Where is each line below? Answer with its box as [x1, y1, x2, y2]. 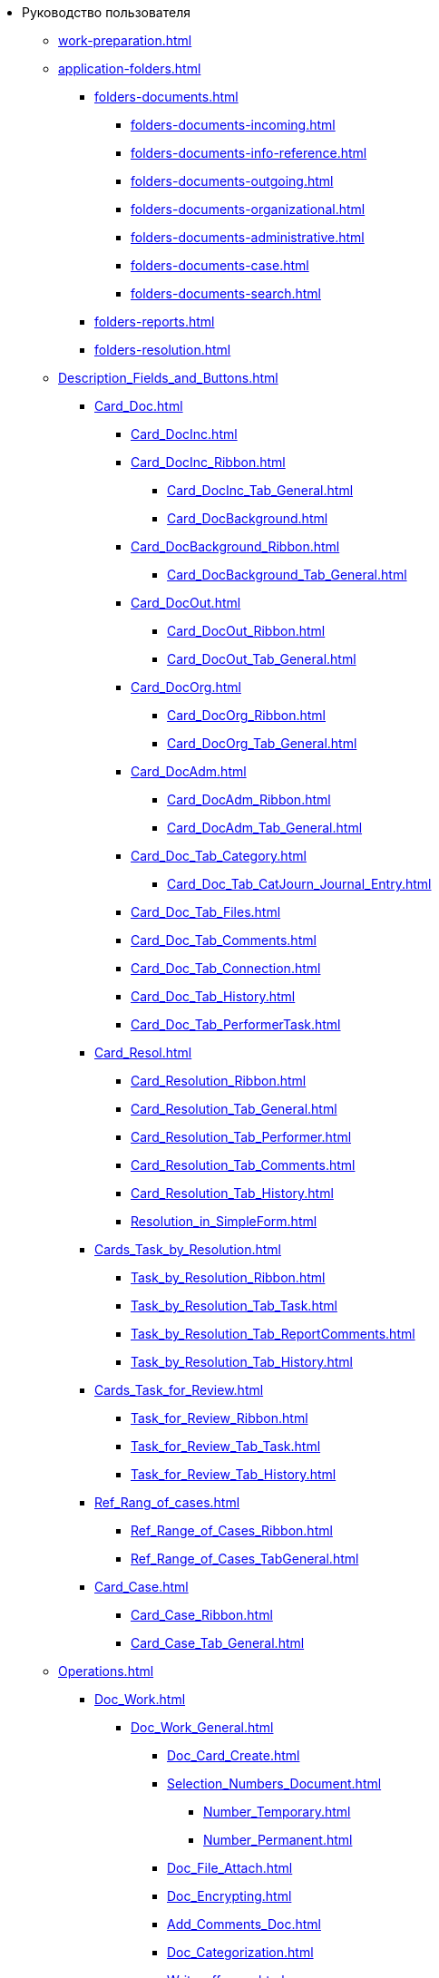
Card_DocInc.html [131, 426, 238, 442]
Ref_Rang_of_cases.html [94, 1495, 240, 1510]
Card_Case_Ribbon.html [131, 1607, 273, 1622]
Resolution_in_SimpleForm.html [131, 1213, 317, 1229]
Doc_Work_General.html [131, 1720, 274, 1735]
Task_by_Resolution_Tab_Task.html [131, 1298, 337, 1313]
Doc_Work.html [94, 1691, 186, 1707]
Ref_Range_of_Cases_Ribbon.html [131, 1523, 333, 1538]
